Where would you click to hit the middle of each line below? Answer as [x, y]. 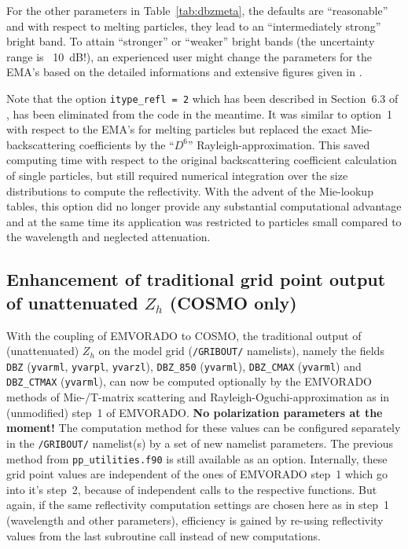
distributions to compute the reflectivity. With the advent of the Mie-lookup [190, 190]
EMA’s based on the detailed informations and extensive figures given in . [184, 72]
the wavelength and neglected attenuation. [108, 237]
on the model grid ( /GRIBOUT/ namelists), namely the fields [241, 351]
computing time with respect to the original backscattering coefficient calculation [202, 160]
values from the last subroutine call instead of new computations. [164, 535]
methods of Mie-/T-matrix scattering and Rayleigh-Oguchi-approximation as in [198, 397]
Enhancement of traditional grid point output [196, 279]
